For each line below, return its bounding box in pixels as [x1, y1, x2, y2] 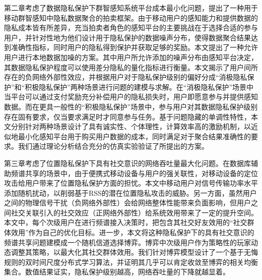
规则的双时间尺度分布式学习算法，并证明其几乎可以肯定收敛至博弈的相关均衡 [4, 256, 258, 267]
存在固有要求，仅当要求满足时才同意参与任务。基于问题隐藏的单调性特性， [4, 111, 251, 122]
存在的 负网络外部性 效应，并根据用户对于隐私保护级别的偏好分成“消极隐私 [4, 72, 247, 82]
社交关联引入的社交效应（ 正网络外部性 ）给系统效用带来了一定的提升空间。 [11, 207, 258, 217]
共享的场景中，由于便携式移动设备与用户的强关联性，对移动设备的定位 [25, 167, 258, 178]
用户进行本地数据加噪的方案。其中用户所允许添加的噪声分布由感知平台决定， [4, 51, 258, 62]
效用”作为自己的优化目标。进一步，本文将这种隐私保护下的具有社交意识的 [11, 227, 254, 238]
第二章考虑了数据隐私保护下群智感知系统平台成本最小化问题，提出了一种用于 [4, 3, 258, 13]
